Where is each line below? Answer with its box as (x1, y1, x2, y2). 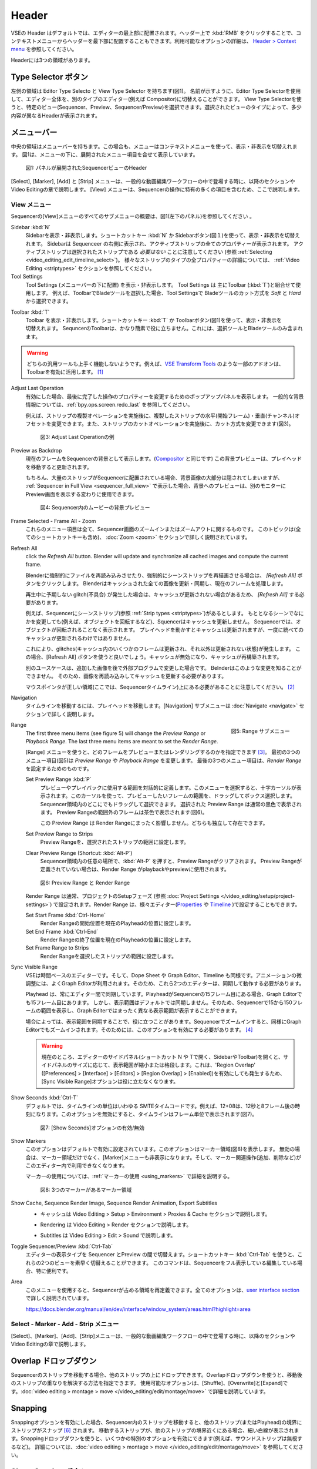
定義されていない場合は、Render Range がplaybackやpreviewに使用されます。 (40, 866, 230, 873)
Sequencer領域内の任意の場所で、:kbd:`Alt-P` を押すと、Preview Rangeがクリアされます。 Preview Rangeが (40, 857, 302, 864)
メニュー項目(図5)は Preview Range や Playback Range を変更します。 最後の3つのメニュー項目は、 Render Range (25, 757, 302, 764)
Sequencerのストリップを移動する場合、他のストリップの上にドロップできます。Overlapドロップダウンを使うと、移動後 (11, 1371, 302, 1378)
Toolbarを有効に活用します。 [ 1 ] (26, 368, 104, 375)
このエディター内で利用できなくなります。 (25, 1162, 128, 1169)
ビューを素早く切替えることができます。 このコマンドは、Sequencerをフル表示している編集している (54, 1259, 298, 1266)
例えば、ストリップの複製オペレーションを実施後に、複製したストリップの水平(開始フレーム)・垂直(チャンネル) (25, 412, 295, 419)
